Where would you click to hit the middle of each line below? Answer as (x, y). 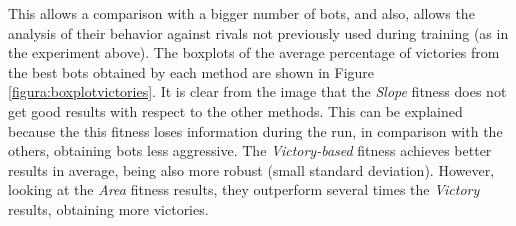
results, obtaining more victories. (108, 208)
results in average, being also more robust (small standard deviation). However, (251, 169)
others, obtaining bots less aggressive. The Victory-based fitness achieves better (250, 150)
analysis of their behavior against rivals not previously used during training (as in (258, 32)
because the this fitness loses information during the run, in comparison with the (255, 130)
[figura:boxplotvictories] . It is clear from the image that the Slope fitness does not (257, 91)
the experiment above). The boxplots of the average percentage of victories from (254, 52)
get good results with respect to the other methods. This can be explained (235, 110)
